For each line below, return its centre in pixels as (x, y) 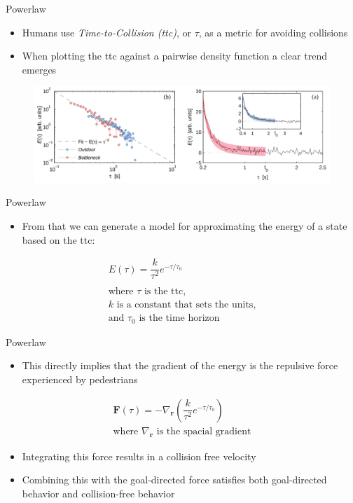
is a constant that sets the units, (186, 305)
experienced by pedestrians (80, 379)
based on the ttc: (58, 239)
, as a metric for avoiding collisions (273, 32)
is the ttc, (165, 292)
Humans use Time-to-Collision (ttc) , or (106, 32)
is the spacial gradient (204, 431)
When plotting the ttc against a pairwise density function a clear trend (174, 56)
